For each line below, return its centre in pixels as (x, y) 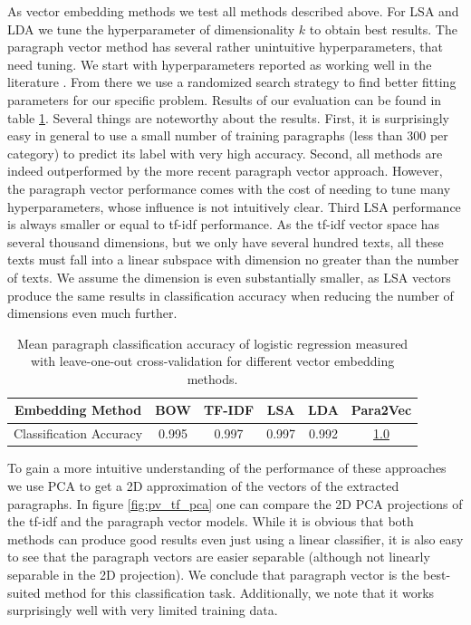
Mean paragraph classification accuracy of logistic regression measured (212, 343)
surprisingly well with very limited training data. (143, 610)
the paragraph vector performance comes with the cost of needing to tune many (229, 188)
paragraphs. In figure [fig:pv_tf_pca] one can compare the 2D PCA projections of (235, 503)
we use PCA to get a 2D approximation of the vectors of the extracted (203, 486)
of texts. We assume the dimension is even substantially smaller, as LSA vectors (229, 277)
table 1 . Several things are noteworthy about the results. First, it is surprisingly (228, 117)
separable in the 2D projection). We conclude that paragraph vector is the (213, 574)
